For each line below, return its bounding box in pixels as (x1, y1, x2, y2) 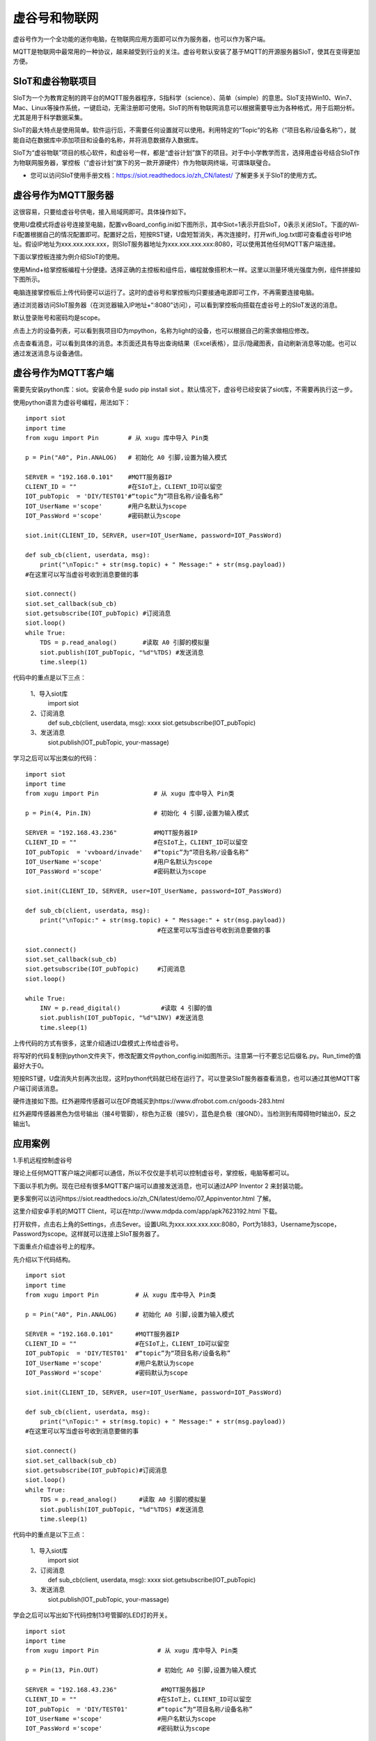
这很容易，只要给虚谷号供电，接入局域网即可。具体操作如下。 (13, 208, 190, 216)
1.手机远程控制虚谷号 (13, 1156, 72, 1164)
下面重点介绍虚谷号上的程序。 (13, 1242, 99, 1251)
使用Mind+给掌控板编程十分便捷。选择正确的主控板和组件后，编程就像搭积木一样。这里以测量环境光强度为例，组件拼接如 (13, 265, 361, 274)
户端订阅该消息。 (13, 1084, 62, 1093)
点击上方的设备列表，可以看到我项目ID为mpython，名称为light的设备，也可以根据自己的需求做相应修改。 (13, 326, 313, 334)
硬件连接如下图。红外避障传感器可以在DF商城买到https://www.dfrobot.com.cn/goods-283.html (13, 1097, 285, 1105)
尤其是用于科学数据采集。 (13, 114, 86, 122)
